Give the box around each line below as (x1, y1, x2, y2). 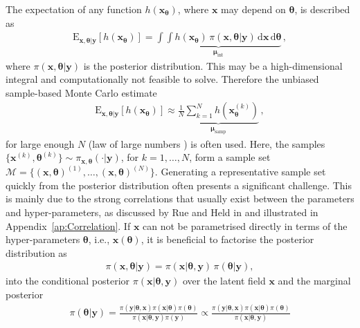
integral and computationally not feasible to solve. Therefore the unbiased (6, 72, 319, 86)
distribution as (6, 245, 67, 260)
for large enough (6, 136, 75, 151)
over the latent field (182, 273, 266, 288)
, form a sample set (189, 150, 271, 164)
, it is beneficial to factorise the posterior (141, 232, 314, 247)
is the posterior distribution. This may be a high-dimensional (83, 58, 343, 73)
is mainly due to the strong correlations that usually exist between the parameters (6, 191, 354, 206)
